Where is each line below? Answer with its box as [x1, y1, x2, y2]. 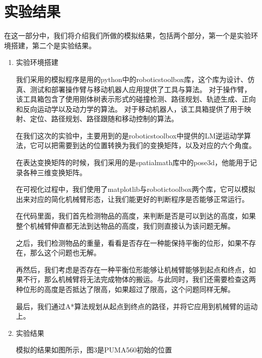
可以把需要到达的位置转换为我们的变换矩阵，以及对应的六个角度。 [37, 140, 256, 151]
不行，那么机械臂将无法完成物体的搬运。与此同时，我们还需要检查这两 [23, 274, 256, 284]
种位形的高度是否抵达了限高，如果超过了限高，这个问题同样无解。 [16, 284, 235, 294]
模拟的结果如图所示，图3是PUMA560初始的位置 [16, 344, 172, 355]
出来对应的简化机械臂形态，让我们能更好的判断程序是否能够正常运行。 [16, 193, 249, 204]
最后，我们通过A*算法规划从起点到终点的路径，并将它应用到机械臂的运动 [16, 301, 258, 311]
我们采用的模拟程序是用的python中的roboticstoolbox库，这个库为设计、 [16, 74, 248, 84]
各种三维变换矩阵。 [23, 167, 87, 177]
